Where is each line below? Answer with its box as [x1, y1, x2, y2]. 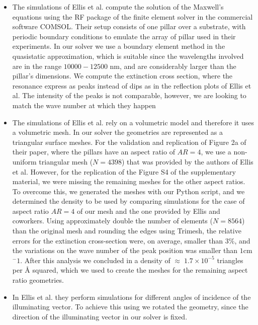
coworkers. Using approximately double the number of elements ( [12, 215, 213, 226]
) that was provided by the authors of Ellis [121, 156, 253, 167]
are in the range [12, 60, 62, 71]
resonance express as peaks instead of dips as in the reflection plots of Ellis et [12, 80, 251, 91]
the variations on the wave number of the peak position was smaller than [12, 245, 238, 256]
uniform [12, 156, 37, 167]
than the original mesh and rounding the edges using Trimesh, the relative [12, 225, 241, 236]
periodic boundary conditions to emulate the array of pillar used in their [12, 31, 236, 41]
